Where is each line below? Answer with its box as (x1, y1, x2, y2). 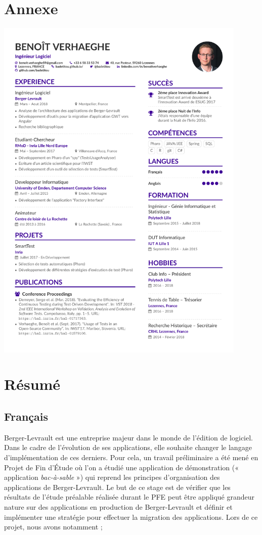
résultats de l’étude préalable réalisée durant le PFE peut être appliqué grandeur (4, 492, 255, 502)
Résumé (4, 374, 61, 394)
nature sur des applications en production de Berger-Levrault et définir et (4, 502, 233, 512)
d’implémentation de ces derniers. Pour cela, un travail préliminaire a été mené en (4, 452, 258, 463)
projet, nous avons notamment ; (4, 521, 103, 532)
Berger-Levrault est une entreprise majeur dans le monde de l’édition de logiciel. (4, 432, 253, 442)
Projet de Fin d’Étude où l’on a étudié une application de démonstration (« (4, 462, 239, 472)
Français (4, 409, 49, 424)
